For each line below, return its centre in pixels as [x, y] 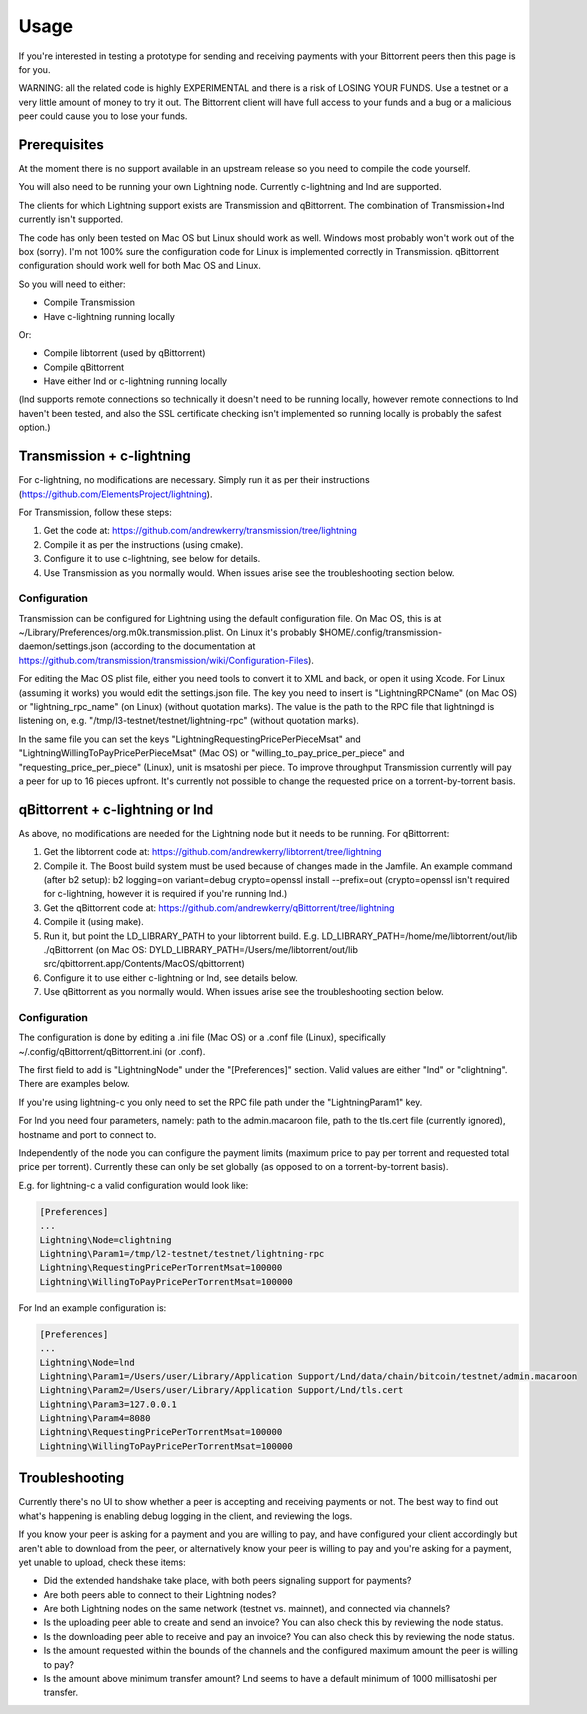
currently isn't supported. [71, 219]
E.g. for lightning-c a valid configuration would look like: [133, 1185]
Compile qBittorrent [84, 367]
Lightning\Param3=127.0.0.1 [108, 1404]
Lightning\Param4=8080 [95, 1418]
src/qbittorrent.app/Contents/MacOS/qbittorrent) [144, 964]
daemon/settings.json [63, 646]
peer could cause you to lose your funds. [103, 116]
